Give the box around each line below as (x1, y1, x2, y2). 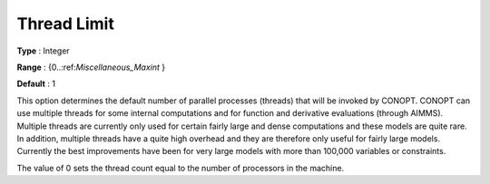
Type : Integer (16, 45, 70, 56)
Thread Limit (16, 14, 115, 34)
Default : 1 (16, 78, 56, 90)
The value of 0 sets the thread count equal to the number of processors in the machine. (16, 162, 345, 173)
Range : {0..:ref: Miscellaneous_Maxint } (16, 62, 166, 73)
